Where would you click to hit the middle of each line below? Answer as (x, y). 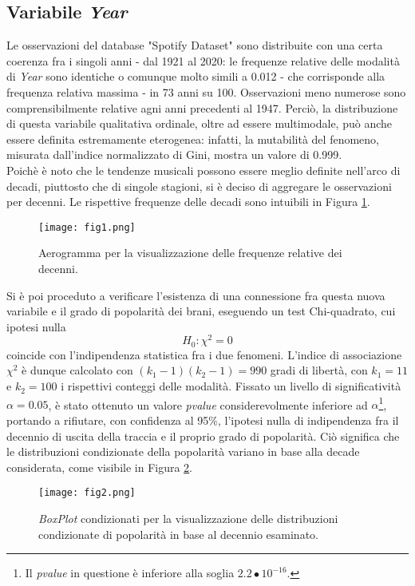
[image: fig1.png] (87, 227)
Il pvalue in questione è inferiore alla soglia (130, 573)
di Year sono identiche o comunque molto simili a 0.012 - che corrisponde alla (196, 76)
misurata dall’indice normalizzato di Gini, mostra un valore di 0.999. (174, 154)
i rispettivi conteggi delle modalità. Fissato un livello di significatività (231, 386)
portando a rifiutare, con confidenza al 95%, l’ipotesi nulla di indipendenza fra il (203, 420)
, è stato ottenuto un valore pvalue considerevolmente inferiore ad (208, 404)
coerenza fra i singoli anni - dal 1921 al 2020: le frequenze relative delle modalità (203, 60)
